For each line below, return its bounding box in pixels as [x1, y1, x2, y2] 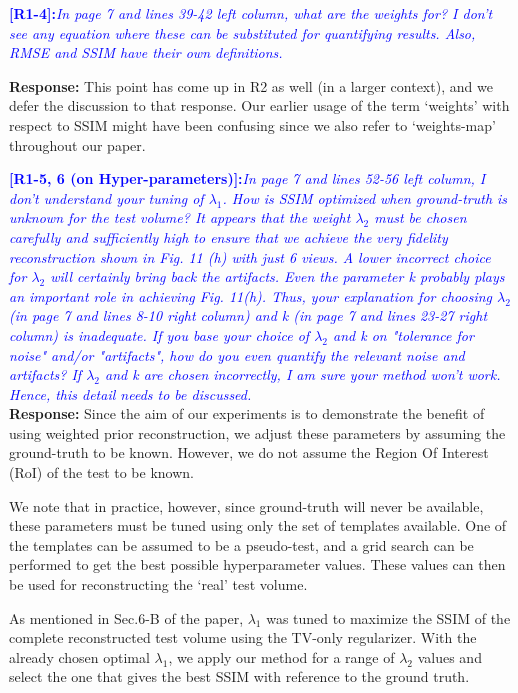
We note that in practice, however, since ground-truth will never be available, [9, 495, 484, 516]
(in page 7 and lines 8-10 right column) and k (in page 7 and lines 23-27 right [9, 305, 488, 326]
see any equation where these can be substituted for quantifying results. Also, [9, 22, 476, 43]
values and [417, 646, 482, 667]
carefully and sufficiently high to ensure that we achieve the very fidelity [9, 226, 448, 247]
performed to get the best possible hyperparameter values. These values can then [9, 554, 506, 575]
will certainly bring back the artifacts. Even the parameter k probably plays [50, 266, 505, 287]
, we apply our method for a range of [168, 646, 395, 667]
